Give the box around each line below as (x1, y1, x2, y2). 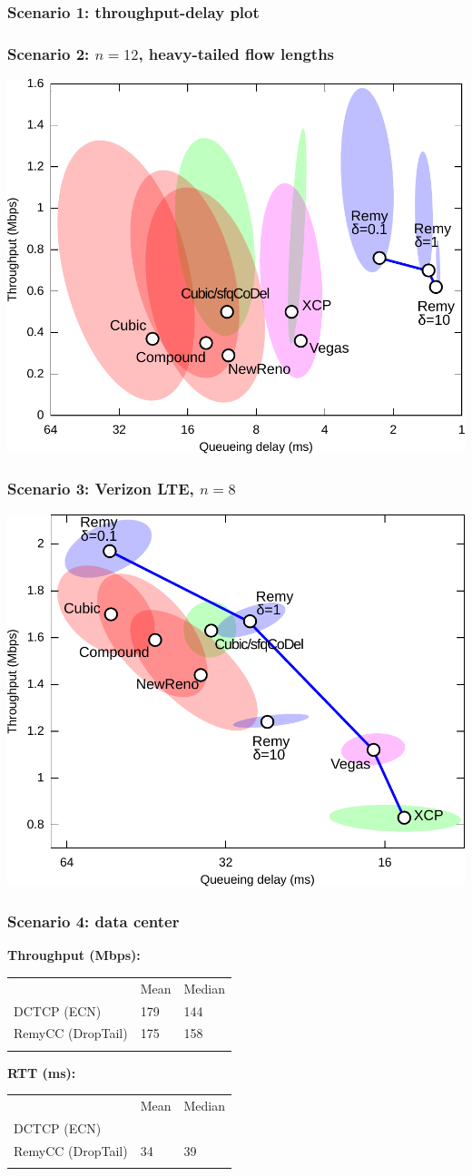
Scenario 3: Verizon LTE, (7, 477, 194, 500)
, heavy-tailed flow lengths (138, 42, 335, 64)
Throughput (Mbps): (7, 946, 141, 965)
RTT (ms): (7, 1063, 76, 1082)
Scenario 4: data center (7, 910, 180, 933)
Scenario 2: (7, 42, 90, 64)
